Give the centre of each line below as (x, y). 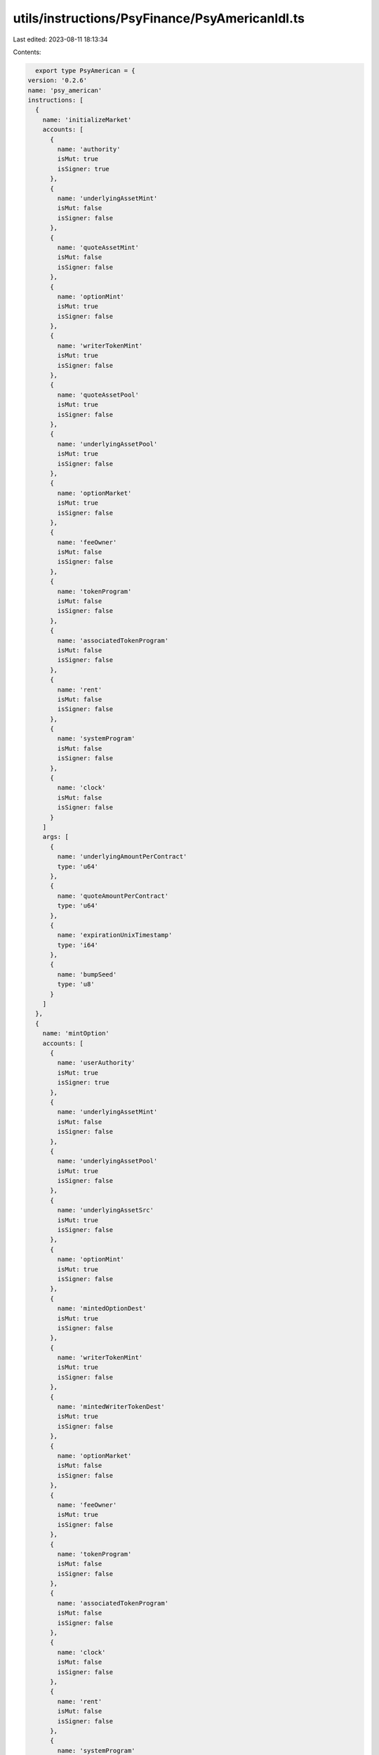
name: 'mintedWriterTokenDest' (111, 1407)
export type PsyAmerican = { (86, 71)
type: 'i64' (78, 945)
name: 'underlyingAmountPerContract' (122, 857)
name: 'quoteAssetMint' (98, 247)
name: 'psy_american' (65, 90)
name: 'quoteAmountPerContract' (113, 896)
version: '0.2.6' (58, 80)
